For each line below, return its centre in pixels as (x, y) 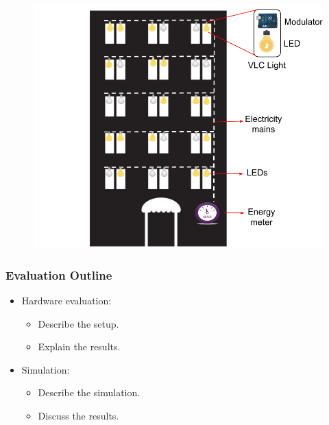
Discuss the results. (78, 415)
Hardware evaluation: (66, 300)
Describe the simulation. (89, 392)
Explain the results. (79, 347)
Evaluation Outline (59, 275)
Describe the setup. (78, 323)
